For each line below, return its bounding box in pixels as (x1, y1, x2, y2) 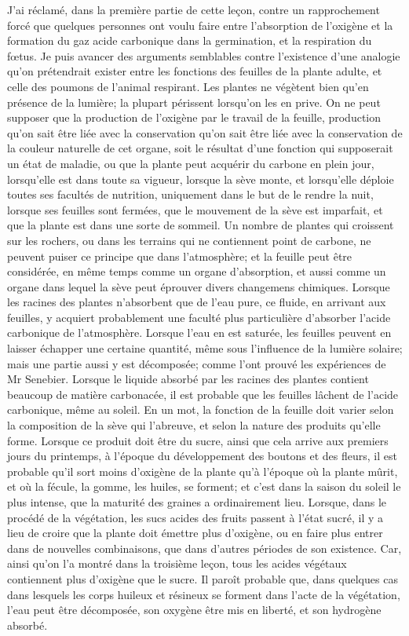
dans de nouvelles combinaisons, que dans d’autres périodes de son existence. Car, (7, 539, 402, 556)
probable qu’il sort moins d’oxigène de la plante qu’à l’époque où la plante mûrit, (7, 462, 398, 479)
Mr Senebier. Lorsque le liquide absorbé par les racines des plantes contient (7, 371, 369, 387)
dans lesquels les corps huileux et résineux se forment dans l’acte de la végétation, (7, 586, 400, 602)
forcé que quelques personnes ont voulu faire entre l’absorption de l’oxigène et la (7, 16, 393, 33)
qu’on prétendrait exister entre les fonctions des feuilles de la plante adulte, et (7, 63, 382, 79)
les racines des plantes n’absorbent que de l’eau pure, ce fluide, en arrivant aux (7, 294, 386, 310)
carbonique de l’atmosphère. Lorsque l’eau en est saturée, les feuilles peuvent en (7, 324, 392, 341)
